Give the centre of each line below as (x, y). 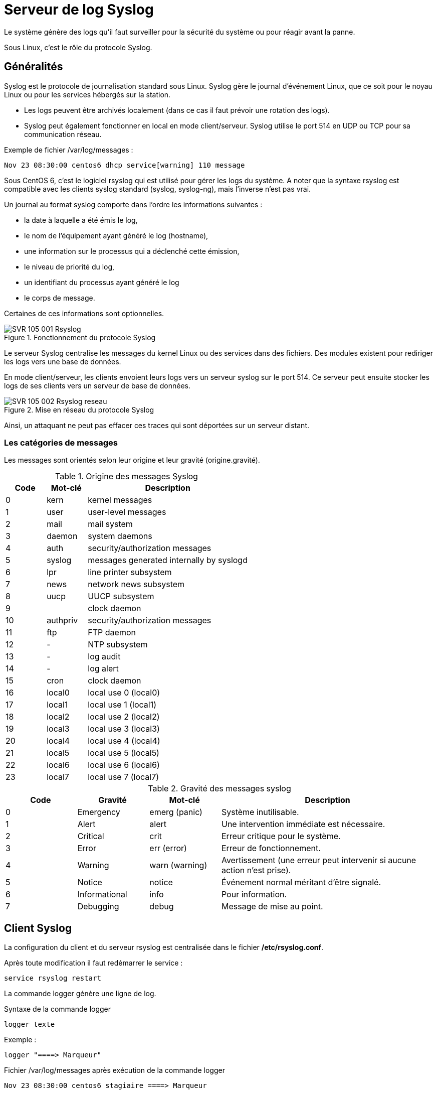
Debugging (98, 907)
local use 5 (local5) (124, 753)
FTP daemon (112, 633)
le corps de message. (60, 298)
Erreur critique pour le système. (281, 836)
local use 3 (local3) (124, 729)
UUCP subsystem (121, 596)
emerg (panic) (176, 812)
